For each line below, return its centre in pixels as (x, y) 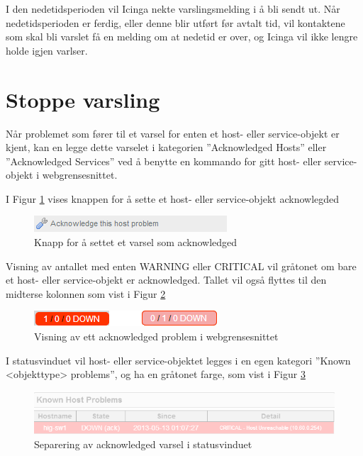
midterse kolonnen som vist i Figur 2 (86, 293)
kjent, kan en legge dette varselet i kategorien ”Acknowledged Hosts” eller (166, 147)
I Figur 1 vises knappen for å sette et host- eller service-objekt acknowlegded (173, 198)
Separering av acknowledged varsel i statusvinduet (143, 444)
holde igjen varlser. (47, 50)
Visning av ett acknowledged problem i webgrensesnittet (156, 337)
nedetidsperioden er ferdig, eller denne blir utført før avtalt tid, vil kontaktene (175, 22)
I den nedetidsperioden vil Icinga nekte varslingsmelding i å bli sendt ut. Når (173, 9)
